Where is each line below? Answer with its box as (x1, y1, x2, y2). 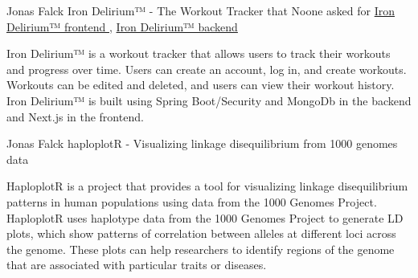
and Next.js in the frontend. (6, 108, 144, 125)
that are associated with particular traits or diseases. (6, 256, 267, 273)
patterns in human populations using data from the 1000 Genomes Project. (6, 193, 377, 210)
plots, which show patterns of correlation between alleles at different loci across (6, 225, 396, 242)
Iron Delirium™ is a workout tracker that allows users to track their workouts (6, 45, 391, 62)
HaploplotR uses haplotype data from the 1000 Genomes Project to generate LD (6, 209, 404, 226)
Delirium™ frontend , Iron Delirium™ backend (6, 18, 238, 35)
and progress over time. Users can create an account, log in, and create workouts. (6, 60, 407, 77)
